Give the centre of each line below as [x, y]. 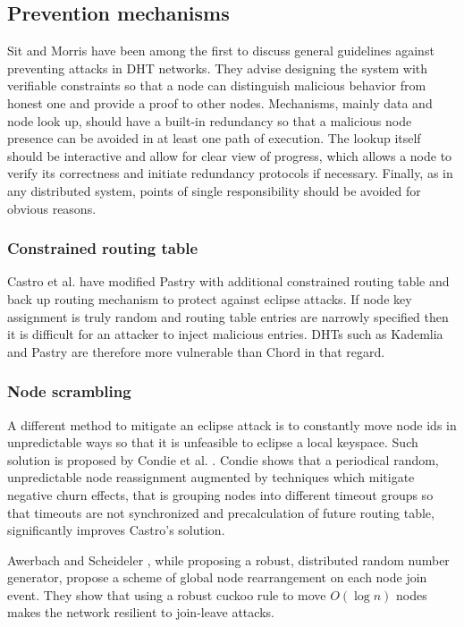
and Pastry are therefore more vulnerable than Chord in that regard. [196, 351]
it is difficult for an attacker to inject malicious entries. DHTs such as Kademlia [225, 334]
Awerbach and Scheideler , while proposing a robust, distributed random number [228, 559]
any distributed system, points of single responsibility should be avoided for [214, 190]
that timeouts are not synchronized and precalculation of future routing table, [221, 512]
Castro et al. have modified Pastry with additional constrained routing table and [228, 281]
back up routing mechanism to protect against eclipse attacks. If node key [210, 298]
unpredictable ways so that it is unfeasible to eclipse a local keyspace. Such [213, 442]
